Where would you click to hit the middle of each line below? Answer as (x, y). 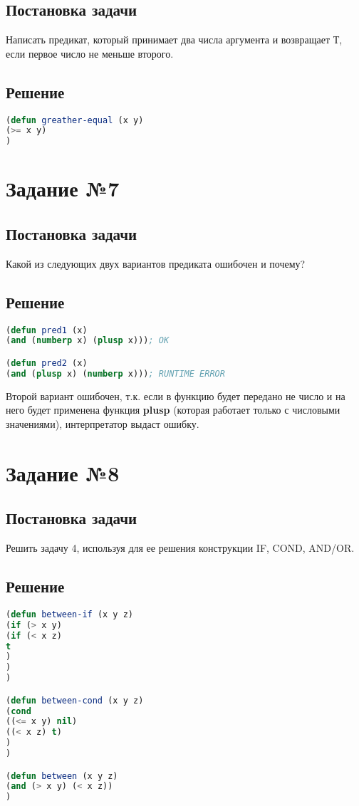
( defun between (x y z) (62, 776)
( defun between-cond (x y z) (75, 700)
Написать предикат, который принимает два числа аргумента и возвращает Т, (174, 40)
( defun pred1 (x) (47, 330)
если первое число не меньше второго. (90, 53)
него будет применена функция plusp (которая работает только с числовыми (173, 410)
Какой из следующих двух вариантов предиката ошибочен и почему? (156, 263)
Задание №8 (63, 472)
